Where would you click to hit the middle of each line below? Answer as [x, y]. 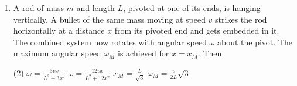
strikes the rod [241, 19]
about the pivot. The [255, 42]
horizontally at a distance [59, 31]
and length [95, 8]
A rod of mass [38, 8]
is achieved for [143, 53]
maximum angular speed [57, 53]
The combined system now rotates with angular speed [110, 42]
